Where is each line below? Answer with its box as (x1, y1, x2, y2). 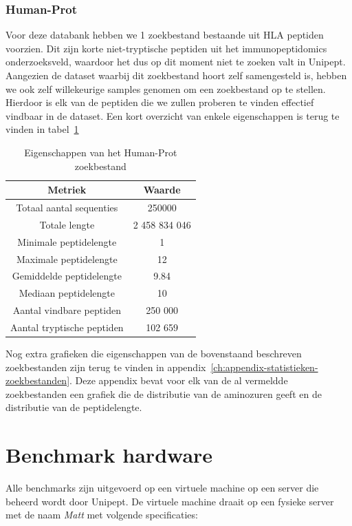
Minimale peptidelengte (17, 234, 117, 249)
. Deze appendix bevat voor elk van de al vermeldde (69, 373, 288, 388)
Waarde (143, 182, 181, 197)
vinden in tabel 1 (5, 122, 79, 136)
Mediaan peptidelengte (19, 286, 115, 300)
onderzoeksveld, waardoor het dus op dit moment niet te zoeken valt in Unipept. (5, 54, 346, 69)
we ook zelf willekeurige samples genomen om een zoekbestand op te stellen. (5, 81, 326, 96)
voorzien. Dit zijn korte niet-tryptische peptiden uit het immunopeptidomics (5, 41, 327, 55)
